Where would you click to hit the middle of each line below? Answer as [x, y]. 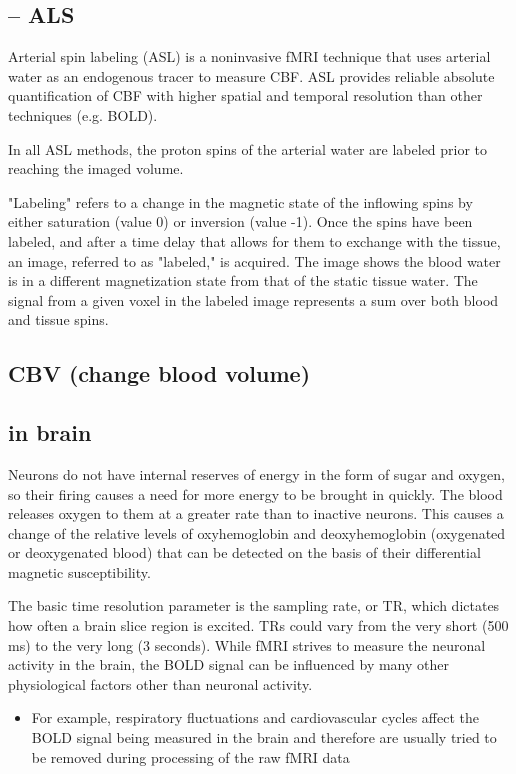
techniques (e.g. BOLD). [83, 114]
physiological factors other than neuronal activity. [160, 683]
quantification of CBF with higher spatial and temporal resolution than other [245, 95]
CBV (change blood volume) [159, 373]
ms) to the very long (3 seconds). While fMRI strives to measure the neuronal [247, 644]
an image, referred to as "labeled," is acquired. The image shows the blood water [254, 260]
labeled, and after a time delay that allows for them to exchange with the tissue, [254, 240]
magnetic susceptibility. [79, 571]
